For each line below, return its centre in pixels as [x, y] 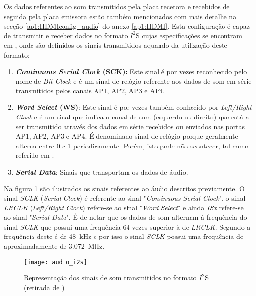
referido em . [35, 155]
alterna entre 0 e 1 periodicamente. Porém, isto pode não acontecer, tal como [132, 145]
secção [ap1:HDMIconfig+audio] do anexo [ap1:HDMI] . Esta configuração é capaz [127, 26]
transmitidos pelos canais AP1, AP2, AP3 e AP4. [90, 90]
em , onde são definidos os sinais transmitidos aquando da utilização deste [116, 45]
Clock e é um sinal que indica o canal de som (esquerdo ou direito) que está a [132, 116]
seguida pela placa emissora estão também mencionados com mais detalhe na [120, 16]
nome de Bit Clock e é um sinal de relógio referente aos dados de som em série [133, 81]
